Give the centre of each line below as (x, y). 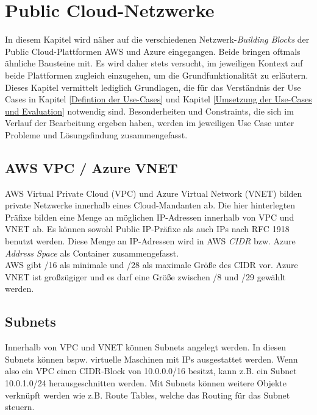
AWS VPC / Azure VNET (91, 167)
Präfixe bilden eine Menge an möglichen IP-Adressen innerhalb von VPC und (150, 217)
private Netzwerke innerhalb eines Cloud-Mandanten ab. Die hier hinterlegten (150, 205)
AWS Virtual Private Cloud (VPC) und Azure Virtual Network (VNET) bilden (154, 193)
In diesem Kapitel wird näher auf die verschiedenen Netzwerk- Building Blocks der (157, 39)
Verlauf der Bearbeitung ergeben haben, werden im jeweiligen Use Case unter (150, 123)
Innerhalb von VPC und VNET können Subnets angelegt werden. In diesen (146, 347)
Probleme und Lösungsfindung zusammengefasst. (96, 134)
